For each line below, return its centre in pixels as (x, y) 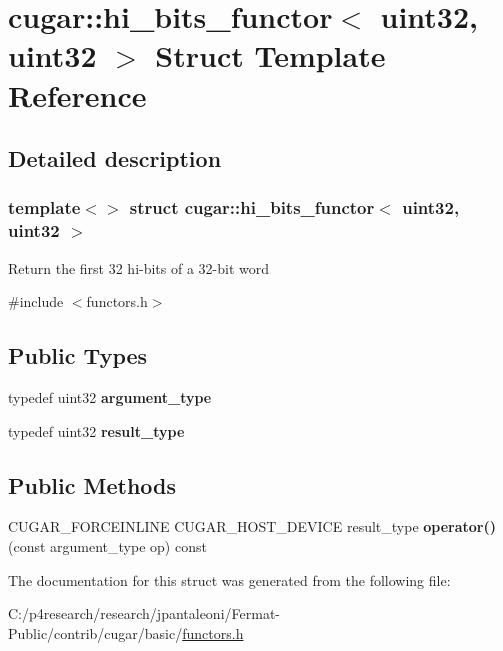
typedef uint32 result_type (96, 430)
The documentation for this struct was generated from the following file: (229, 579)
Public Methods (92, 484)
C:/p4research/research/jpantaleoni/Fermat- (144, 613)
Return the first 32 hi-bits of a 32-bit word (139, 267)
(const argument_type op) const (107, 546)
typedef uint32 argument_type (110, 397)
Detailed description (115, 158)
